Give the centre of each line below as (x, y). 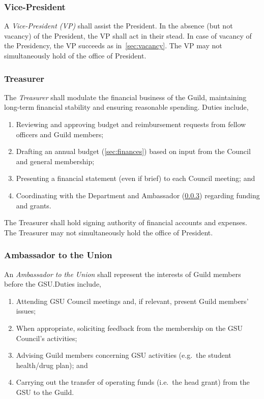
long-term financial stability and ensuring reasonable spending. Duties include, (126, 107)
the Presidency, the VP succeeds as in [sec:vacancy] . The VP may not (113, 45)
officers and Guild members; (60, 134)
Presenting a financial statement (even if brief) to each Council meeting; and (136, 178)
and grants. (34, 205)
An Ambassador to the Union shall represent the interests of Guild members (123, 274)
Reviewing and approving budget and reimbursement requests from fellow (131, 124)
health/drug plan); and (52, 365)
